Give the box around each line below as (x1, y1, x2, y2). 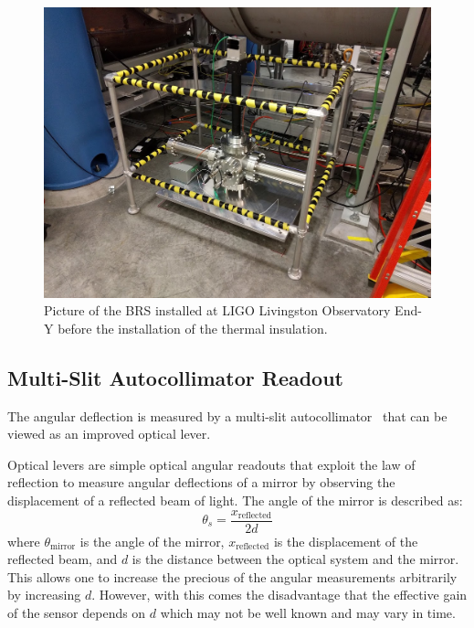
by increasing (7, 585, 81, 604)
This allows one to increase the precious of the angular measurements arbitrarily (7, 567, 458, 586)
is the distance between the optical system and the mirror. (132, 549, 459, 569)
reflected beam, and (7, 549, 118, 569)
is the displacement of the (273, 531, 418, 550)
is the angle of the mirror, (79, 531, 225, 550)
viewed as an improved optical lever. (7, 424, 211, 443)
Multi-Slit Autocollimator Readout (7, 363, 344, 391)
